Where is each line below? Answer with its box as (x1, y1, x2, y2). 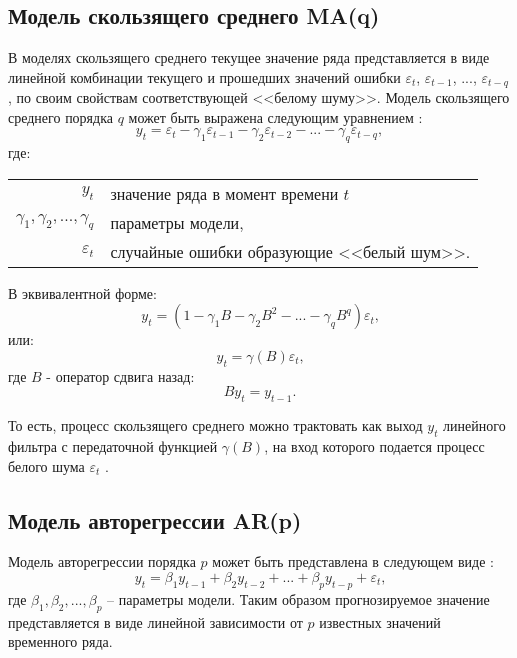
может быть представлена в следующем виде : (212, 551, 494, 572)
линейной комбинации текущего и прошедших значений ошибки (8, 66, 401, 87)
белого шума (8, 455, 85, 476)
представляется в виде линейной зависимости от (8, 611, 303, 632)
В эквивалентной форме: (8, 282, 157, 303)
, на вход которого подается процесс (264, 436, 485, 456)
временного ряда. (8, 631, 113, 652)
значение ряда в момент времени (110, 181, 339, 205)
